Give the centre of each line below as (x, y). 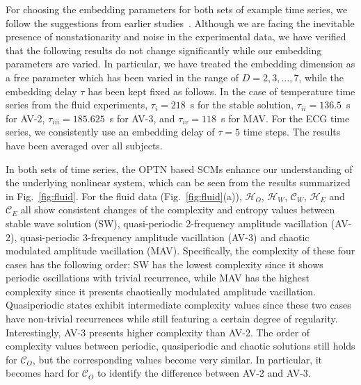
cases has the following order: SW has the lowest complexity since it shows (165, 264)
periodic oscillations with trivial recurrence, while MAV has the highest (158, 278)
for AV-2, (25, 118)
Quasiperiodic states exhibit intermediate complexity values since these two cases (178, 305)
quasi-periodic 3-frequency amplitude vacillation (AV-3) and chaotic (165, 237)
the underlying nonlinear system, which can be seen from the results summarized (178, 182)
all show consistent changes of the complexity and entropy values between (178, 210)
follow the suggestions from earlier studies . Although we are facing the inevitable (180, 23)
